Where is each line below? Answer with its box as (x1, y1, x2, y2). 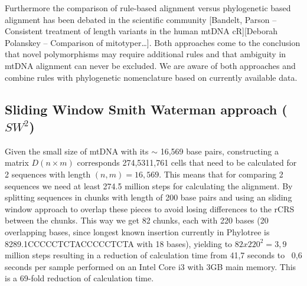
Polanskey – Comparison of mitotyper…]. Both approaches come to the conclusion (5, 36, 301, 48)
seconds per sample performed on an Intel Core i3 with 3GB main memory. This (5, 260, 296, 272)
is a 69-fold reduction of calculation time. (5, 272, 154, 284)
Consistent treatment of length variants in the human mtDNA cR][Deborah (5, 25, 278, 37)
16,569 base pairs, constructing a (160, 144, 279, 157)
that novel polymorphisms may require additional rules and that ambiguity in (5, 48, 286, 60)
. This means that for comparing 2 (159, 167, 283, 180)
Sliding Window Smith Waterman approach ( (5, 100, 288, 118)
